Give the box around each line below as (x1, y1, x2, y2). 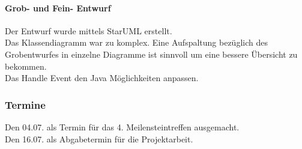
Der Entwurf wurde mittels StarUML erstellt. (5, 24, 172, 37)
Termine (5, 97, 46, 112)
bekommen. (5, 59, 47, 72)
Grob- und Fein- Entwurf (5, 1, 111, 14)
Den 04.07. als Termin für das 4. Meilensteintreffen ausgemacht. (5, 120, 240, 133)
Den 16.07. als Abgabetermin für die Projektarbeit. (5, 132, 193, 145)
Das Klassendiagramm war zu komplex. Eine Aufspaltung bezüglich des (5, 36, 268, 49)
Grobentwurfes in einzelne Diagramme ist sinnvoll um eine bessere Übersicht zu (5, 47, 298, 60)
